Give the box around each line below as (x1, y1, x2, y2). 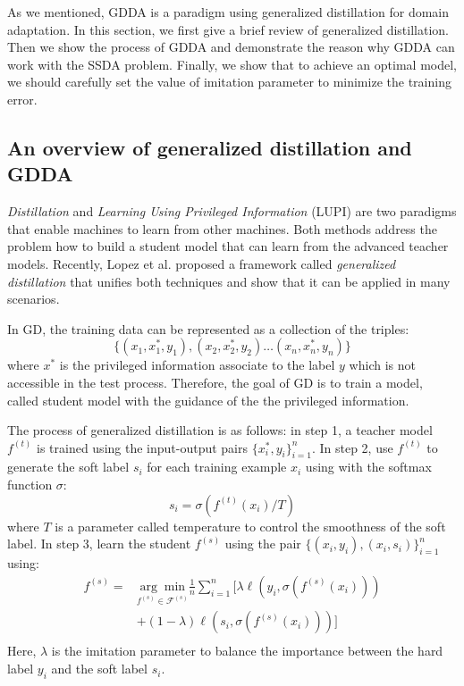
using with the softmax (305, 457, 432, 476)
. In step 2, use (311, 438, 393, 456)
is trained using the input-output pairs (36, 438, 249, 456)
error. (7, 89, 38, 108)
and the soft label (51, 659, 148, 678)
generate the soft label (7, 457, 130, 476)
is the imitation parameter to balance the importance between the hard (51, 641, 443, 660)
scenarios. (7, 289, 60, 308)
